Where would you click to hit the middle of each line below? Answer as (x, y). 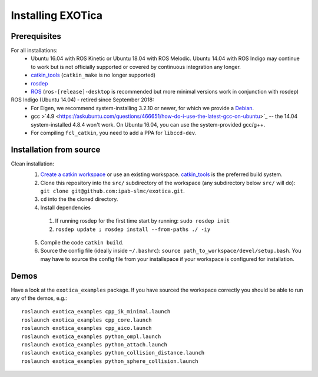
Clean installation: (32, 163)
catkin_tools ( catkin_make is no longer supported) (93, 75)
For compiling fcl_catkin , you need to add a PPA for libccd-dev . (114, 133)
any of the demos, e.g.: (39, 298)
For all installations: (34, 51)
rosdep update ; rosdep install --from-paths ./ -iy (133, 229)
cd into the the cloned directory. (79, 199)
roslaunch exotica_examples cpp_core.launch (87, 320)
